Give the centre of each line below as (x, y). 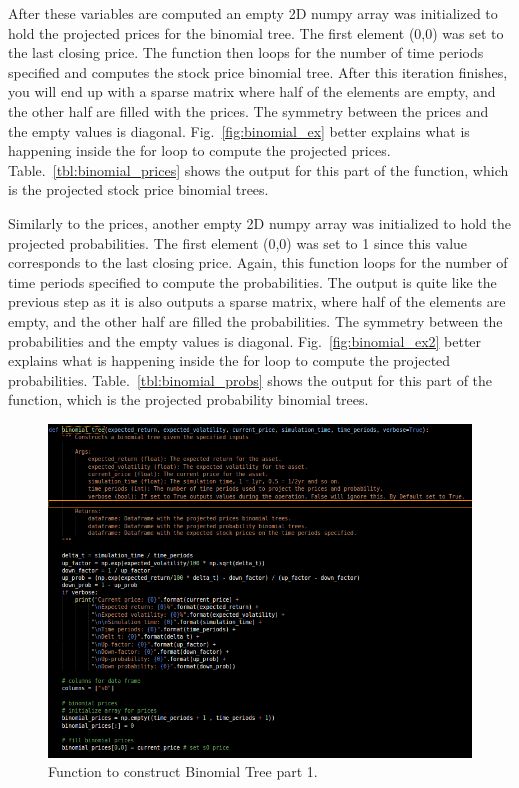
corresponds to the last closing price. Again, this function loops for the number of (258, 262)
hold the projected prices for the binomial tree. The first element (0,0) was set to (256, 32)
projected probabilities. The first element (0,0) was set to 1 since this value (238, 242)
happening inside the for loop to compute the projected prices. (199, 150)
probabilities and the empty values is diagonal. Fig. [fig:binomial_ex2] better (245, 340)
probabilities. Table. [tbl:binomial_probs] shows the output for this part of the (250, 379)
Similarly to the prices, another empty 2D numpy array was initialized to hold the (260, 222)
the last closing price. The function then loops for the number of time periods (246, 52)
